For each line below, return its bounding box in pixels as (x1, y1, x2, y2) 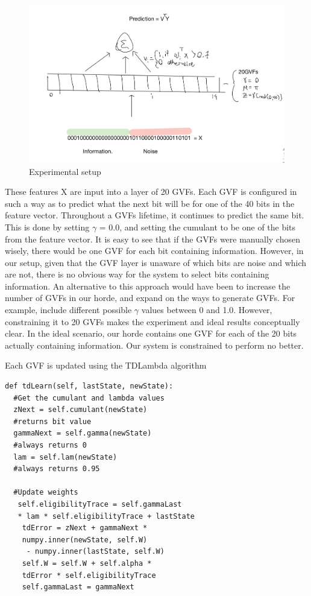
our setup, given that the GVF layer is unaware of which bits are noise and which (5, 256, 307, 268)
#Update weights (13, 488, 78, 497)
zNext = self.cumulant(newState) (13, 405, 148, 414)
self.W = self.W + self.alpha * (22, 559, 152, 568)
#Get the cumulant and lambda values (13, 393, 165, 402)
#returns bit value (13, 417, 92, 426)
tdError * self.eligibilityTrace (22, 571, 156, 580)
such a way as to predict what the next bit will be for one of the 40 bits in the (5, 197, 295, 209)
